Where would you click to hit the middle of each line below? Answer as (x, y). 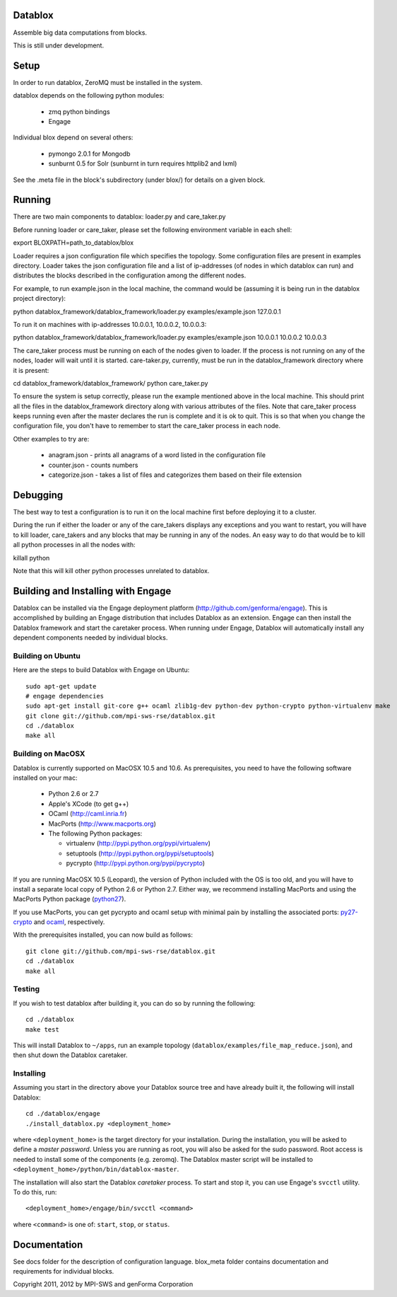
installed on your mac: (45, 778)
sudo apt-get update (61, 686)
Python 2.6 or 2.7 (73, 794)
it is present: (31, 370)
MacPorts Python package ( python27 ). (70, 899)
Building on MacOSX (49, 754)
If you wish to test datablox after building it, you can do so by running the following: (134, 1003)
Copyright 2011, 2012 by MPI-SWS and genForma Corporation (103, 1284)
